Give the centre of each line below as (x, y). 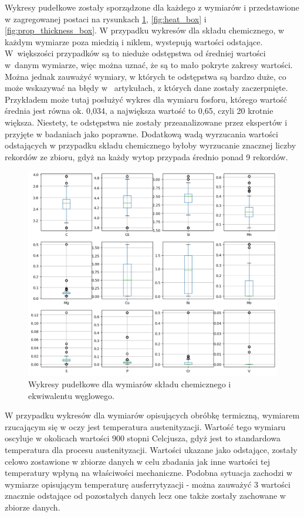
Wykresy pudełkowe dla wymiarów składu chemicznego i (130, 383)
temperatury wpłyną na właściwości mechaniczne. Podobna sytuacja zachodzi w (149, 473)
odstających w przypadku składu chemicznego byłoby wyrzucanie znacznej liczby (151, 145)
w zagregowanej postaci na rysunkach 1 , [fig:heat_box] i (106, 18)
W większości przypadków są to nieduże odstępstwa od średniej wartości (135, 53)
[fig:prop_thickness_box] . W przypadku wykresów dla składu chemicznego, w (145, 30)
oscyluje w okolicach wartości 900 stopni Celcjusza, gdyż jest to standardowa (143, 438)
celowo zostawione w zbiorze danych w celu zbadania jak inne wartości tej (138, 461)
